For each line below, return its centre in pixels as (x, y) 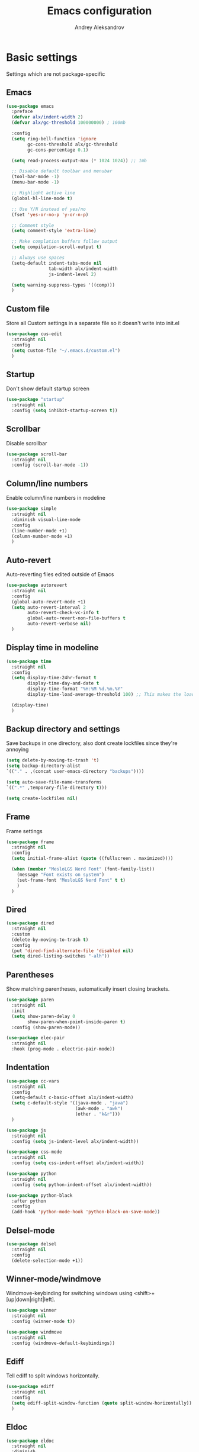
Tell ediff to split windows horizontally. (53, 1376)
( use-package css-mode (34, 1152)
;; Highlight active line (44, 193)
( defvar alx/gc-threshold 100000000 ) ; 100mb (69, 123)
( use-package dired (30, 923)
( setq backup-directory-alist (44, 766)
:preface (22, 112)
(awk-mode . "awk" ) (99, 1109)
